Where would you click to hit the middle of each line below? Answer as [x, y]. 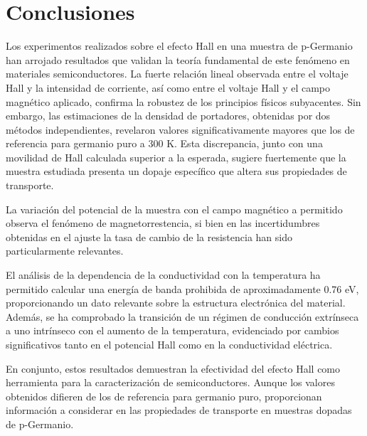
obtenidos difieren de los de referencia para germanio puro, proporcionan [164, 396]
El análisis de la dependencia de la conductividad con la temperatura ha [163, 275]
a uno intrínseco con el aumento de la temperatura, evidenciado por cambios [172, 330]
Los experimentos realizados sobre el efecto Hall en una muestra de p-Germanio [179, 46]
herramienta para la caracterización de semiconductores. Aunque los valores [170, 382]
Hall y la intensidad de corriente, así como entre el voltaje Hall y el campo [168, 87]
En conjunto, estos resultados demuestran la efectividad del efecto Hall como [173, 368]
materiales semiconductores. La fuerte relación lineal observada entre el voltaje [177, 74]
